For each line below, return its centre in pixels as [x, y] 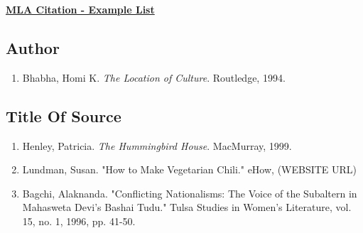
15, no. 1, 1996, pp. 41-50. [79, 221]
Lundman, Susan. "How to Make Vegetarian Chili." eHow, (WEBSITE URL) [190, 169]
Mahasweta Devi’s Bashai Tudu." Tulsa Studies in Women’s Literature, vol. [187, 207]
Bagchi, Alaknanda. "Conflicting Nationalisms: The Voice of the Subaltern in [190, 193]
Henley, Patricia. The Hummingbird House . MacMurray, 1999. [157, 145]
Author [33, 47]
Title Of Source [64, 115]
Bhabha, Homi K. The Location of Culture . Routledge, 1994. [154, 77]
